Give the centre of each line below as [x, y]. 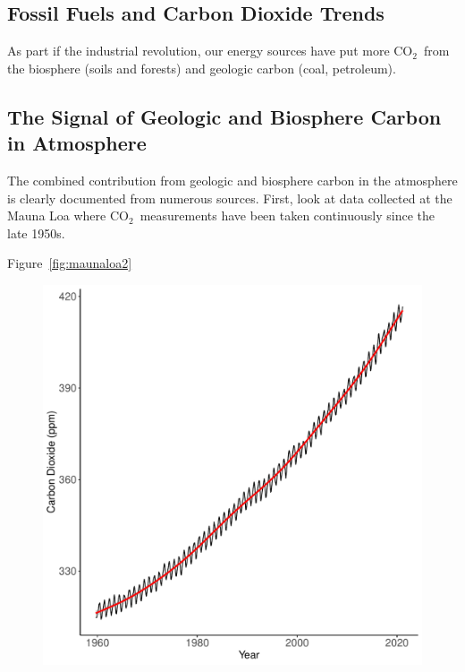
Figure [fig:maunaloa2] [70, 263]
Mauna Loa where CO [68, 215]
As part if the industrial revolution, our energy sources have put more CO [210, 51]
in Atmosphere [77, 143]
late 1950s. [36, 233]
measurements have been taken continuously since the [287, 215]
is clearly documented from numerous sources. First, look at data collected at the [230, 198]
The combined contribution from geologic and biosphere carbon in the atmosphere [232, 180]
